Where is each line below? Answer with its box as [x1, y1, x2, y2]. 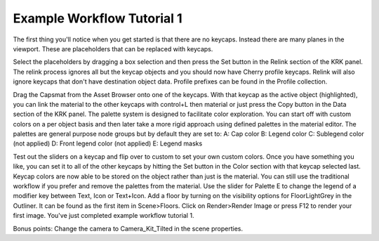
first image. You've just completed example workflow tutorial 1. [13, 211, 194, 220]
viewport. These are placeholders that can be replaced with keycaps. [13, 44, 213, 53]
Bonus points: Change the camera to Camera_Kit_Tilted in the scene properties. [13, 224, 244, 233]
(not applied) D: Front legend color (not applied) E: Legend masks [13, 139, 203, 148]
